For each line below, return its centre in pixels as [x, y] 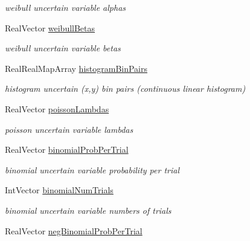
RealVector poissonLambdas [57, 108]
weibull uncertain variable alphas [66, 7]
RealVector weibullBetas [50, 27]
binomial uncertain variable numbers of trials [88, 210]
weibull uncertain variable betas [63, 48]
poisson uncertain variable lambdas [69, 129]
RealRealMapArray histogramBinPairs [76, 68]
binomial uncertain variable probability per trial [92, 169]
